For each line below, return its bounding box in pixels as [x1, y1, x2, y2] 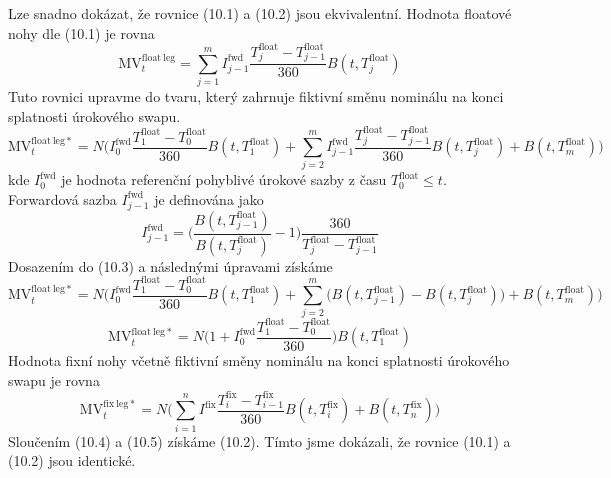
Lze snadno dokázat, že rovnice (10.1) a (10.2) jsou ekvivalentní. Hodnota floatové [8, 3, 512, 23]
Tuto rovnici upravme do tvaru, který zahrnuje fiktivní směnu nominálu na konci [8, 86, 504, 107]
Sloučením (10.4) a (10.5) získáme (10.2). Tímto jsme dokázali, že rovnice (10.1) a [8, 430, 511, 451]
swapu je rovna [8, 369, 100, 390]
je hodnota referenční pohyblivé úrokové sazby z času [61, 169, 387, 190]
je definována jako [154, 188, 264, 209]
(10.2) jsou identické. [8, 450, 136, 471]
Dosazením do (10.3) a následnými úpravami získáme [8, 255, 333, 276]
